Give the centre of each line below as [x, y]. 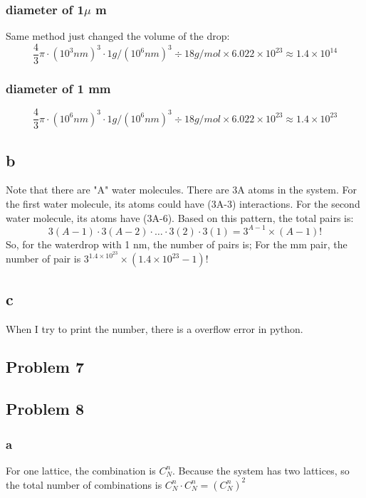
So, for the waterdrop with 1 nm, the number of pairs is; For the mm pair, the [177, 244]
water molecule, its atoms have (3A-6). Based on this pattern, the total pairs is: [180, 217]
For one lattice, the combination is [81, 470]
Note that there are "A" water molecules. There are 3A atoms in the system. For [181, 190]
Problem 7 [45, 367]
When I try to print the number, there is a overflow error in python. [155, 328]
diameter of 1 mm [58, 88]
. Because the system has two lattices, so [261, 470]
